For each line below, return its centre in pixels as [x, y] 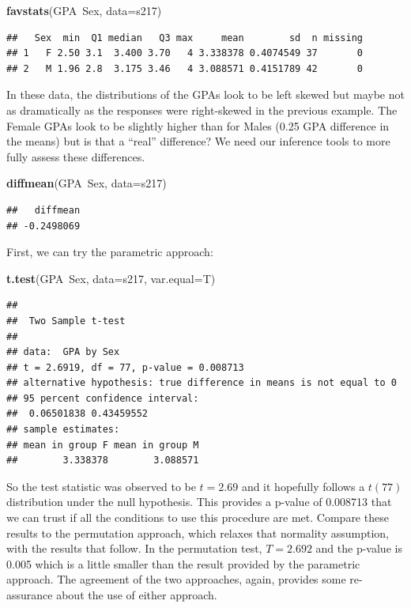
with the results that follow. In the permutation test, [134, 548]
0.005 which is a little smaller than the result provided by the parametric [183, 563]
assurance [30, 595]
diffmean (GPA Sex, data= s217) [87, 183]
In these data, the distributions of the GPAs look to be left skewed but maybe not [205, 94]
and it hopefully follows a [303, 486]
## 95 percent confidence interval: [103, 398]
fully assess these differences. [76, 156]
